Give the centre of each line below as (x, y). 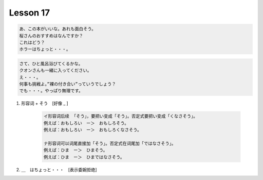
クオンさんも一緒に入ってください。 (56, 71)
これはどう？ (32, 42)
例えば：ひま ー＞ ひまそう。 (75, 150)
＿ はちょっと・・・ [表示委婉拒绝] (59, 169)
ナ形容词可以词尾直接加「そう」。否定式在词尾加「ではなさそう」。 (110, 143)
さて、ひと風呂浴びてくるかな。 (51, 64)
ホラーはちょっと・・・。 (45, 49)
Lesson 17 (29, 13)
